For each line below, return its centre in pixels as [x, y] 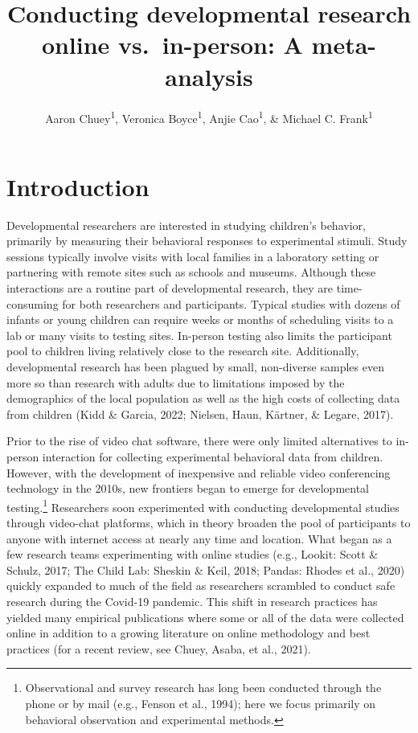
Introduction [78, 186]
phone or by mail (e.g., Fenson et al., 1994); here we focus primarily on [201, 703]
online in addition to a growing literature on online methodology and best [189, 633]
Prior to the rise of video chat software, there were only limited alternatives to [199, 441]
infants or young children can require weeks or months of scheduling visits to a [200, 319]
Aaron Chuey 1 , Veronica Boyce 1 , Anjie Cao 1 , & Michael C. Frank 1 [209, 117]
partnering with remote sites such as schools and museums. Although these [191, 272]
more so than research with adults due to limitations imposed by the [176, 382]
